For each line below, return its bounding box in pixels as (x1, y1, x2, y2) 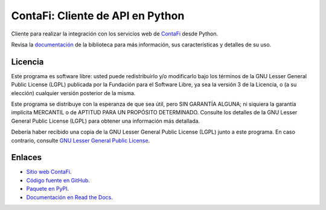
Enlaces (11, 152, 42, 162)
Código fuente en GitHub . (26, 176, 91, 184)
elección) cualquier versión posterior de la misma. (11, 89, 136, 96)
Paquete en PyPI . (26, 185, 69, 193)
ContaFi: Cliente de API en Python (11, 9, 185, 22)
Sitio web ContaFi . (26, 168, 72, 176)
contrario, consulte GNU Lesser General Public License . (11, 137, 150, 144)
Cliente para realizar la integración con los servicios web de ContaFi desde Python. (11, 30, 219, 37)
